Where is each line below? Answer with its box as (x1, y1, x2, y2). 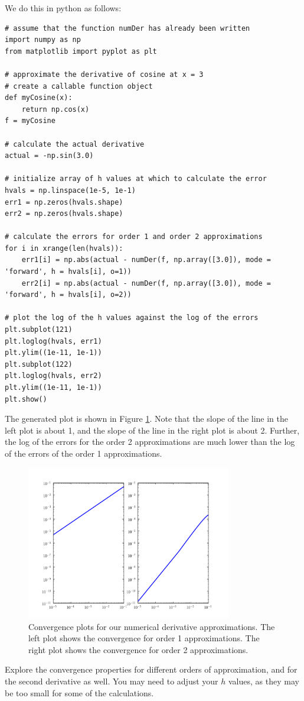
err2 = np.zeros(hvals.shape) (5, 209, 123, 218)
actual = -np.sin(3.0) (5, 151, 94, 160)
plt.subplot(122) (5, 360, 73, 369)
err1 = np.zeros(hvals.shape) (5, 198, 123, 206)
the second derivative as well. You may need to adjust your (5, 674, 218, 687)
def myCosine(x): (5, 93, 73, 102)
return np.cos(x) (21, 105, 90, 114)
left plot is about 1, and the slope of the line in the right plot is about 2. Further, (5, 424, 300, 436)
